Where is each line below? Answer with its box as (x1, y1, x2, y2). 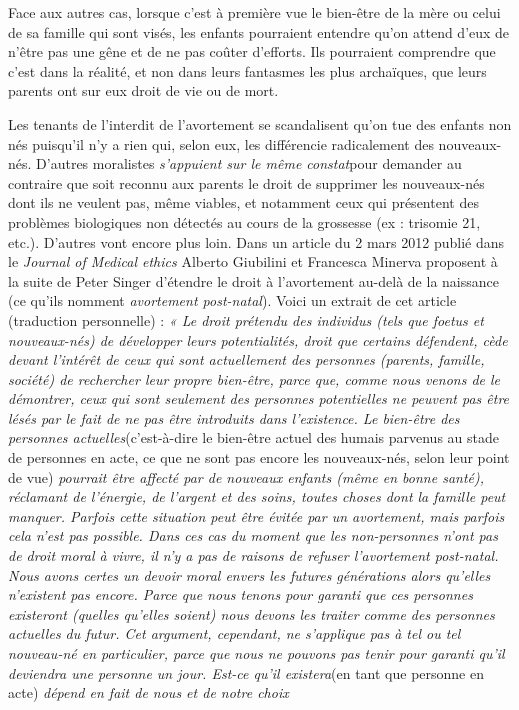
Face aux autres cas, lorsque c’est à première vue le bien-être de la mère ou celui (8, 2, 501, 22)
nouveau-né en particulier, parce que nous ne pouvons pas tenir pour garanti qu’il (8, 643, 505, 663)
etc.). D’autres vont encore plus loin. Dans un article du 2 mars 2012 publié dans (8, 231, 504, 252)
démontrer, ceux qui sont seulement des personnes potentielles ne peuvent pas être (8, 388, 510, 409)
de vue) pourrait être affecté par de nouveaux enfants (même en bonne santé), (8, 466, 485, 487)
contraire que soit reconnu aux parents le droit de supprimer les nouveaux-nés (8, 172, 485, 193)
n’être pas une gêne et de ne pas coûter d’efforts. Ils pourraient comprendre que (8, 41, 496, 62)
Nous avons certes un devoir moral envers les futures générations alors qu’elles (8, 564, 491, 585)
